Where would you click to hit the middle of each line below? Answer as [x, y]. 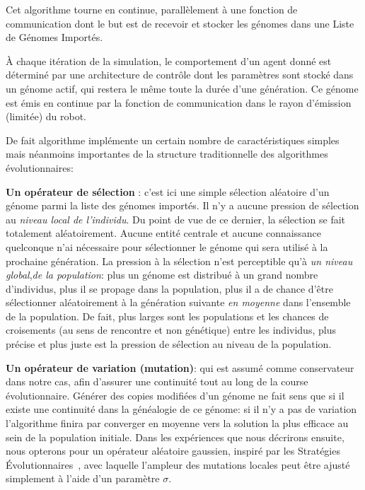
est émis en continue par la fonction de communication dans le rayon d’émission [179, 102]
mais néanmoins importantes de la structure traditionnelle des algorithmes [167, 154]
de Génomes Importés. [54, 37]
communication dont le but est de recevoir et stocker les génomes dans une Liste [180, 23]
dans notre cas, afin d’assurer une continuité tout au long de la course [157, 381]
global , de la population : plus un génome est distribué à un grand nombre [162, 275]
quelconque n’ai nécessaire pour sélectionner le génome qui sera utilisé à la [167, 246]
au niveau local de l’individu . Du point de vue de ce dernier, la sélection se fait [176, 219]
